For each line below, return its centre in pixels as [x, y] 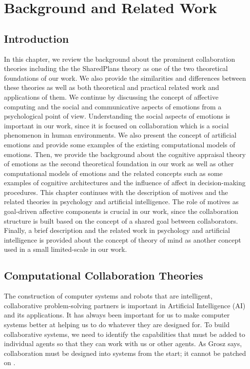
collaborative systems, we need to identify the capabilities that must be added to [125, 334]
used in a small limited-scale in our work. [66, 249]
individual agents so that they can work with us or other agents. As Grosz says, [123, 343]
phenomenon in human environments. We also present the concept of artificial [120, 135]
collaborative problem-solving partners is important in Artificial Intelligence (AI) [125, 305]
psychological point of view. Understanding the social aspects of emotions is [117, 116]
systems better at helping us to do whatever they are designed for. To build [117, 325]
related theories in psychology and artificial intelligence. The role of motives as [121, 202]
